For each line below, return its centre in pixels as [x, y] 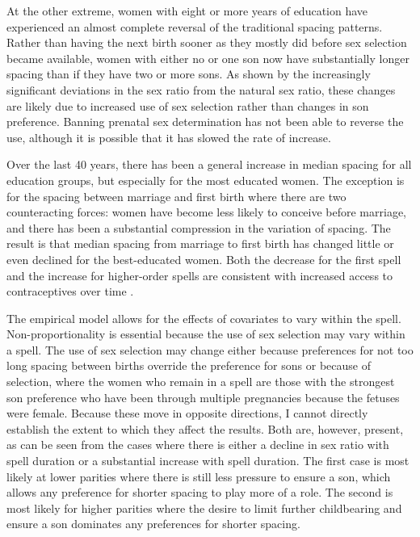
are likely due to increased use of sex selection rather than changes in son [188, 105]
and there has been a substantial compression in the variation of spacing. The [199, 227]
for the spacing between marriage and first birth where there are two [176, 196]
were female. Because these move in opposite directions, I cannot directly [187, 413]
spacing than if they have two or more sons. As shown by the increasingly [189, 74]
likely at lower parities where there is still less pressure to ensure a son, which [199, 476]
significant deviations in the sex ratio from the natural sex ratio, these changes [201, 89]
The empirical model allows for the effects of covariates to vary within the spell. [204, 318]
